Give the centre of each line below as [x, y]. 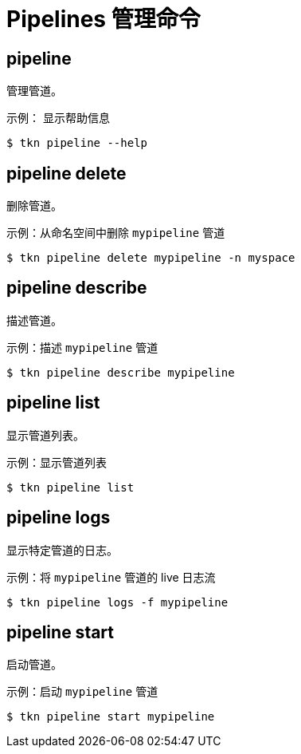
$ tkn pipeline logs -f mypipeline [117, 602]
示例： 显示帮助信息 [58, 118]
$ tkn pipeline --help [77, 143]
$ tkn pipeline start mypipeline [111, 717]
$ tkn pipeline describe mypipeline [121, 372]
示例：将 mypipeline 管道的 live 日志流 [111, 577]
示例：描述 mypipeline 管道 [82, 347]
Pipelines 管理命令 [104, 19]
